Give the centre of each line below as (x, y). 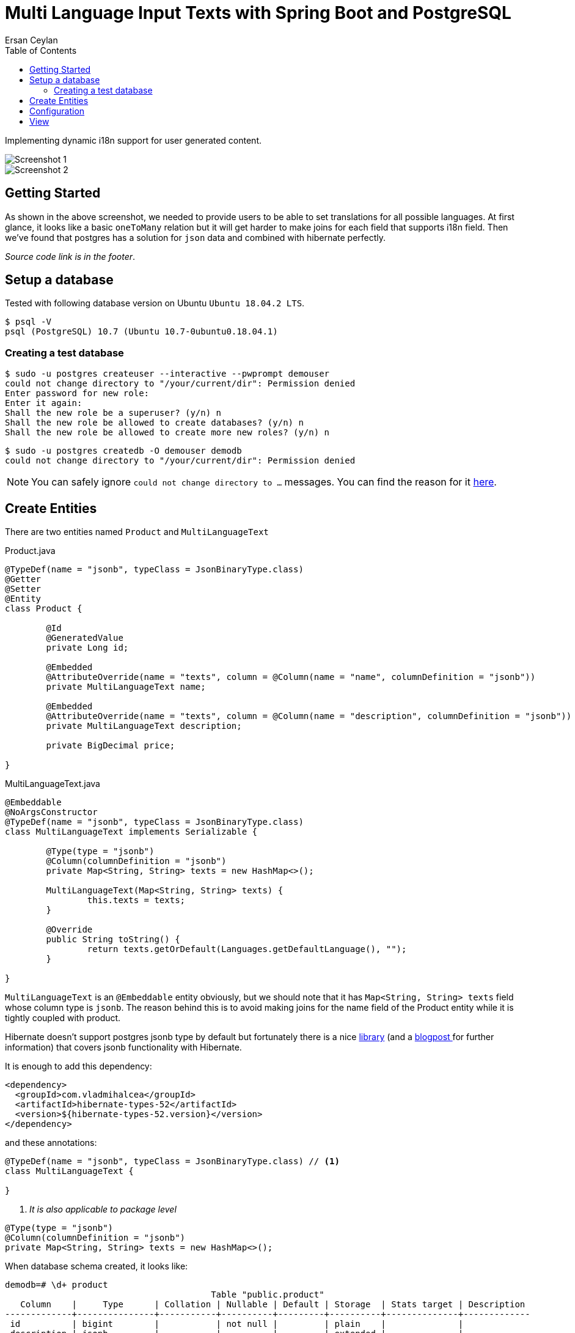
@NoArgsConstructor (51, 812)
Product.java (30, 551)
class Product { (44, 609)
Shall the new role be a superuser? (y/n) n (113, 413)
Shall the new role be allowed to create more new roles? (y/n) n (167, 433)
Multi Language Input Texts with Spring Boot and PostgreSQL (258, 13)
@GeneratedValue (85, 638)
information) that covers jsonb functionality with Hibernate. (123, 1047)
